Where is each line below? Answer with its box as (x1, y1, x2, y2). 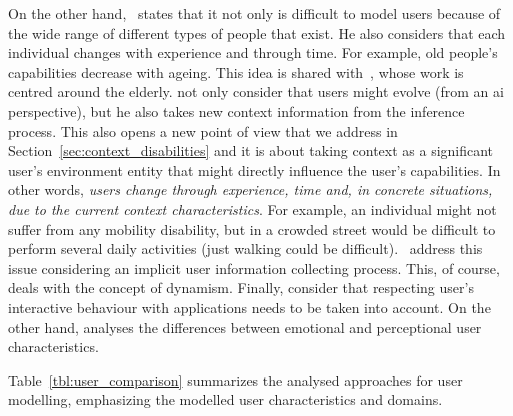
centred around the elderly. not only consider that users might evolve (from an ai (8, 81, 504, 102)
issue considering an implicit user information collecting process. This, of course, (8, 257, 500, 278)
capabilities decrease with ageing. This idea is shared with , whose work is (8, 61, 464, 82)
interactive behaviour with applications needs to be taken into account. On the (8, 296, 491, 317)
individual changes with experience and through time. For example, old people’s (8, 42, 498, 63)
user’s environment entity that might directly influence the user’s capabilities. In (8, 159, 501, 180)
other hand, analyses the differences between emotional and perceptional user (8, 316, 482, 337)
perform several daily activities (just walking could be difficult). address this (8, 238, 483, 259)
